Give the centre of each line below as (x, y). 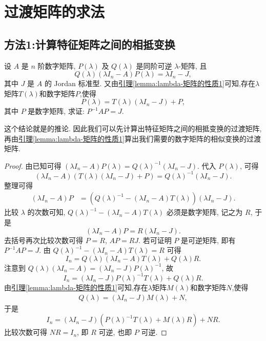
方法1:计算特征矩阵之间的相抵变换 (90, 44)
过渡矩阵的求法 (55, 12)
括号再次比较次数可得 (47, 240)
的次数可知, (46, 212)
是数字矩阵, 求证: (56, 111)
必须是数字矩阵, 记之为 (204, 212)
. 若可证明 (155, 240)
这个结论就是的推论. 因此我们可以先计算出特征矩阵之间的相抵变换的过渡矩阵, (133, 128)
